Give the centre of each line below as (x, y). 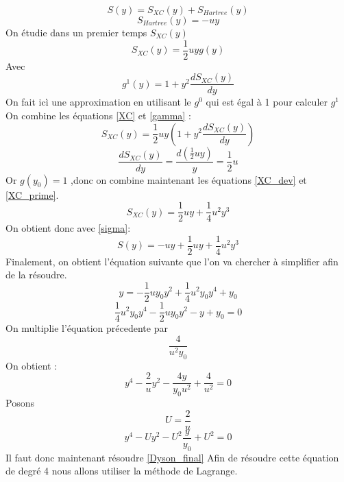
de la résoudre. (36, 275)
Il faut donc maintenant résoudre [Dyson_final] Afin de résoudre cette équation (172, 457)
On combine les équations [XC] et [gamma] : (98, 115)
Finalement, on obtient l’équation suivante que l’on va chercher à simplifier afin (172, 261)
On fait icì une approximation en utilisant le (98, 102)
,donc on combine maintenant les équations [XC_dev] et (189, 179)
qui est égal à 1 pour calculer (267, 102)
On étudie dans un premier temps (76, 32)
